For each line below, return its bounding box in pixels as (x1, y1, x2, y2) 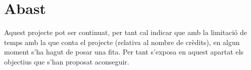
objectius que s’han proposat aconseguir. (4, 56, 129, 66)
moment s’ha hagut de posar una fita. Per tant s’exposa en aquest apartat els (4, 46, 244, 57)
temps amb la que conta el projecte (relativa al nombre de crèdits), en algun (4, 36, 240, 47)
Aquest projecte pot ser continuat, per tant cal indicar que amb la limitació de (4, 27, 247, 37)
